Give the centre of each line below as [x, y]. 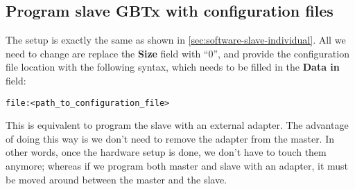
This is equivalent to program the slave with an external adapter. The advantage [177, 125]
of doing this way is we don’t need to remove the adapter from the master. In [170, 138]
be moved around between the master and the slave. [116, 179]
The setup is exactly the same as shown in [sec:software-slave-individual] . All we [176, 40]
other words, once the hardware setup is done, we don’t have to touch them [166, 152]
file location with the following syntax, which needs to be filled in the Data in [173, 67]
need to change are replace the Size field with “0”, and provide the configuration [177, 53]
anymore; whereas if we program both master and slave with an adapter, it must [177, 166]
